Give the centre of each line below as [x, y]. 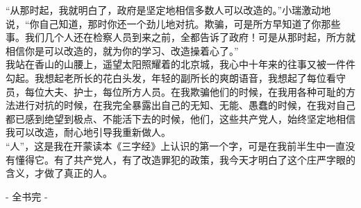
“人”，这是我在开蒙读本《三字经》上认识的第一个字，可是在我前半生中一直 [176, 145]
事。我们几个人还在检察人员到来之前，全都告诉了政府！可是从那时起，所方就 [180, 37]
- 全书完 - [27, 196]
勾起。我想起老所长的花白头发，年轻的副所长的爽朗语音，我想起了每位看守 [176, 77]
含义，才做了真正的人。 [59, 173]
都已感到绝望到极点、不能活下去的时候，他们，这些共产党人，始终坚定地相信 [180, 118]
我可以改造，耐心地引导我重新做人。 [88, 132]
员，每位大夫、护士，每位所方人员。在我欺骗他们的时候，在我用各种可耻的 [176, 91]
